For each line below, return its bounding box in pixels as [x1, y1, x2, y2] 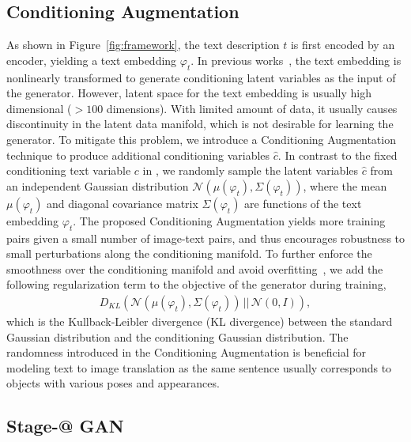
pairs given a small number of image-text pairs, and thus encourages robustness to [6, 229, 405, 246]
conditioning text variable [6, 162, 131, 179]
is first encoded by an [290, 36, 395, 53]
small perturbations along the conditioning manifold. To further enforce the [6, 245, 372, 262]
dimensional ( [6, 100, 72, 116]
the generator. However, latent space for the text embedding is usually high [6, 85, 371, 101]
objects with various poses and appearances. [6, 375, 220, 391]
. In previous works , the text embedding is [190, 51, 402, 68]
